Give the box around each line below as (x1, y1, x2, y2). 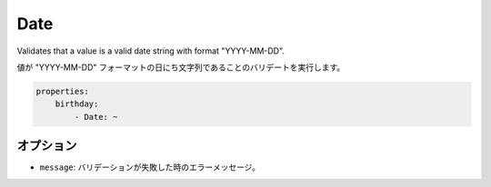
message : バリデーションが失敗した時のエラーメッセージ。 (39, 162, 261, 172)
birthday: (55, 99, 99, 109)
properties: (35, 86, 90, 96)
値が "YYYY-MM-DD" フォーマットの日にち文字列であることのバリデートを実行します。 (16, 62, 346, 73)
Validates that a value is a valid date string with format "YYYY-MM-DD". (16, 45, 286, 56)
